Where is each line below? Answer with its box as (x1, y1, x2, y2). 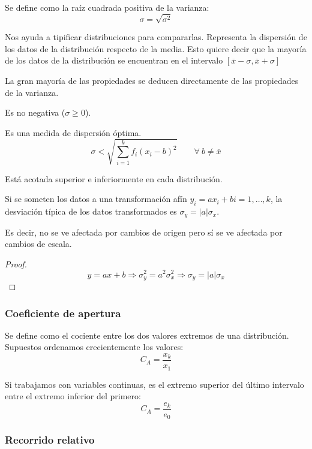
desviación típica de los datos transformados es (5, 205, 177, 218)
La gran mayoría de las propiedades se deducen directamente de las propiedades (5, 74, 299, 86)
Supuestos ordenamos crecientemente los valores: (5, 340, 184, 353)
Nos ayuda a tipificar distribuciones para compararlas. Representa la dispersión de (5, 31, 307, 43)
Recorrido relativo (5, 432, 95, 447)
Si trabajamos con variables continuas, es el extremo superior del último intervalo (5, 378, 304, 390)
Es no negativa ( (5, 106, 65, 119)
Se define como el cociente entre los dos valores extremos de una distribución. (5, 329, 289, 341)
